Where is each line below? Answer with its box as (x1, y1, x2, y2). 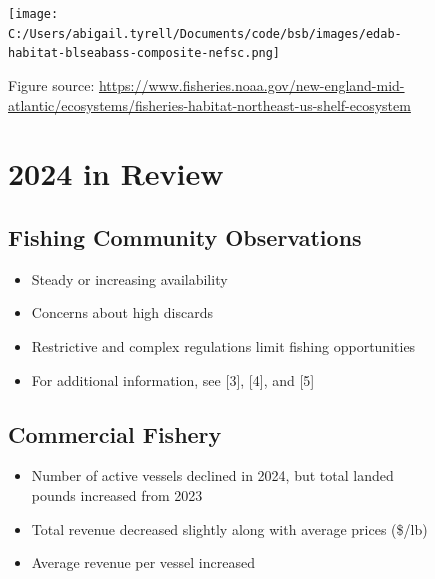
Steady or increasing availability (31, 268, 228, 289)
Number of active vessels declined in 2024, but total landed (31, 465, 394, 486)
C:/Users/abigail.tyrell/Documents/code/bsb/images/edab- (8, 26, 402, 41)
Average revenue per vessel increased (31, 552, 255, 573)
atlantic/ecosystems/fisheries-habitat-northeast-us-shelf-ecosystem (8, 94, 411, 115)
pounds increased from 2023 (31, 484, 203, 505)
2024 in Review (8, 153, 224, 194)
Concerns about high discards (31, 302, 213, 323)
